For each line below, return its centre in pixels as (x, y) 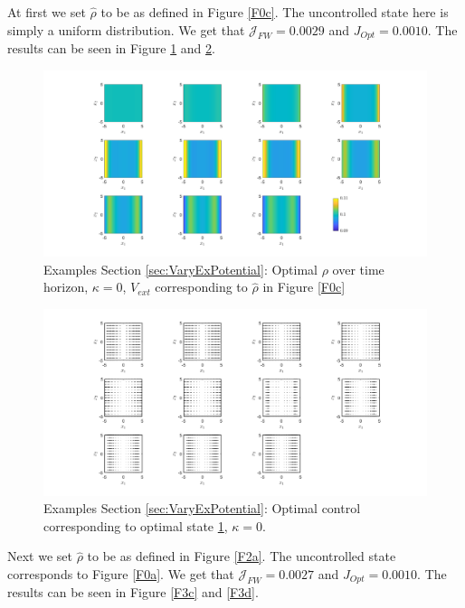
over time (358, 269)
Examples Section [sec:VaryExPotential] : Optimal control (202, 508)
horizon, (66, 287)
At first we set (47, 12)
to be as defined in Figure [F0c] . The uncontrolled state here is (275, 12)
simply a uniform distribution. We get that (126, 29)
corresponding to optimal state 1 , (136, 525)
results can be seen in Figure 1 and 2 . (111, 48)
